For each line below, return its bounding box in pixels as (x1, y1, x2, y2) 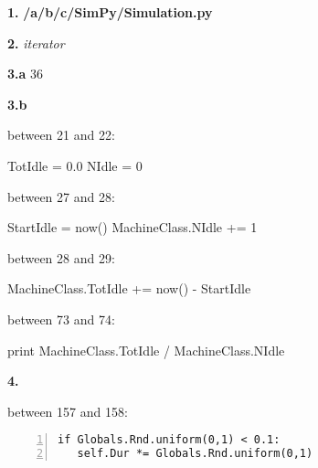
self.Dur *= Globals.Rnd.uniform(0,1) (77, 447, 313, 461)
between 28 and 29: (7, 248, 115, 267)
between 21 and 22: (7, 125, 115, 144)
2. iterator (7, 33, 65, 52)
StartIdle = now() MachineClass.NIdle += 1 (7, 218, 258, 237)
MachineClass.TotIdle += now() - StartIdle (7, 279, 251, 298)
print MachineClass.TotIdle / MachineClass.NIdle (7, 340, 285, 359)
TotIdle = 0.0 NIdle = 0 (7, 155, 143, 175)
